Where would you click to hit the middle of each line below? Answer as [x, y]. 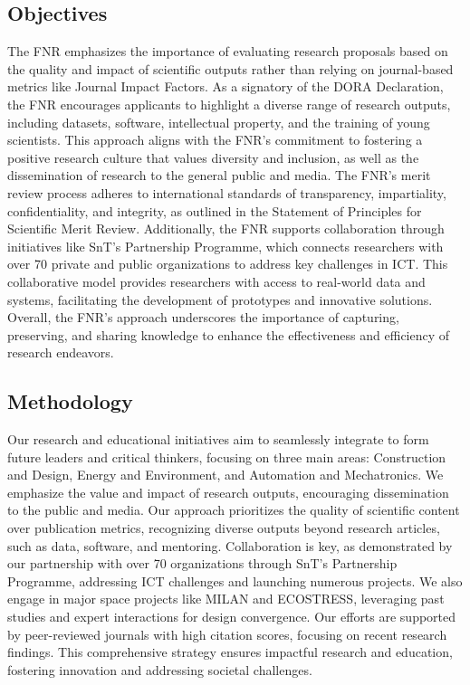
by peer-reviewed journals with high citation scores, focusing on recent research [227, 634]
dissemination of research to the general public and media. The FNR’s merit [219, 175]
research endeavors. [61, 352]
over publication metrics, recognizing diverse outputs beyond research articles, [224, 528]
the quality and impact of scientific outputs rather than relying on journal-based [230, 68]
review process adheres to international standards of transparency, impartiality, [227, 192]
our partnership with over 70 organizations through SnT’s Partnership [202, 563]
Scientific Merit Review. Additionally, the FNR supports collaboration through [226, 228]
